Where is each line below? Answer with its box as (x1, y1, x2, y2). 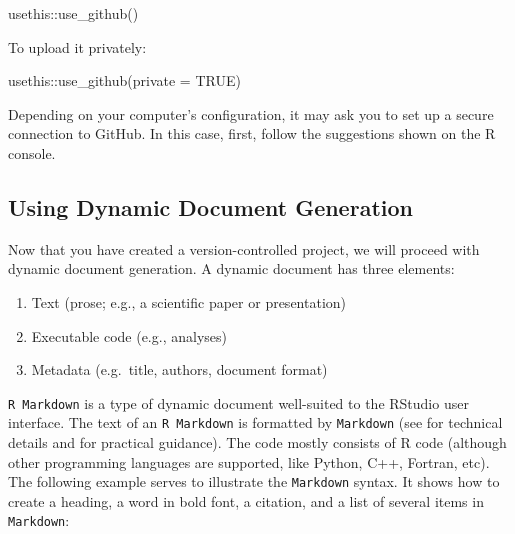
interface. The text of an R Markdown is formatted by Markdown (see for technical (8, 412, 503, 433)
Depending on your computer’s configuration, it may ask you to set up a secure (8, 103, 494, 124)
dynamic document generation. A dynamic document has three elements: (8, 258, 455, 279)
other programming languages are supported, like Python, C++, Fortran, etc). (8, 451, 490, 472)
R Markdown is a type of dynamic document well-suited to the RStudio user (8, 392, 469, 413)
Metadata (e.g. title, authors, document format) (31, 359, 328, 380)
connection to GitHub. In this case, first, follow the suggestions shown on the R (8, 123, 496, 144)
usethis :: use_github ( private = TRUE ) (8, 70, 241, 91)
